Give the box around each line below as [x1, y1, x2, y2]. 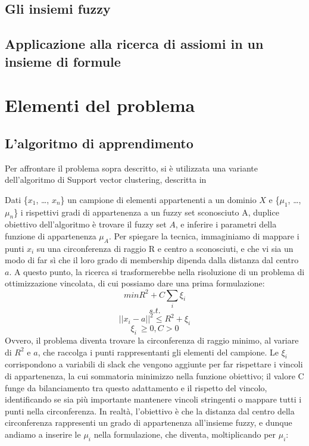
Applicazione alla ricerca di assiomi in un [5, 35, 264, 53]
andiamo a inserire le [5, 428, 81, 440]
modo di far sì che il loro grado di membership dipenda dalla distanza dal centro [5, 254, 299, 266]
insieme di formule [5, 52, 121, 70]
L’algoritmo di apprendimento [5, 133, 193, 152]
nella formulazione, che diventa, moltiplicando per [93, 428, 276, 440]
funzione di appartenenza [5, 229, 96, 242]
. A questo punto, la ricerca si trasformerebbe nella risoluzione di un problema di [9, 265, 305, 277]
